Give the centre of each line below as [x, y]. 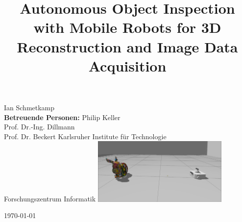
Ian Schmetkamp [29, 107]
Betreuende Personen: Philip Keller [62, 117]
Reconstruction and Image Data [127, 46]
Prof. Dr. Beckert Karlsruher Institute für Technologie [85, 136]
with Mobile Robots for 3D [127, 27]
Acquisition [127, 65]
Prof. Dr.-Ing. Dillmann [39, 127]
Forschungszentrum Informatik [50, 199]
